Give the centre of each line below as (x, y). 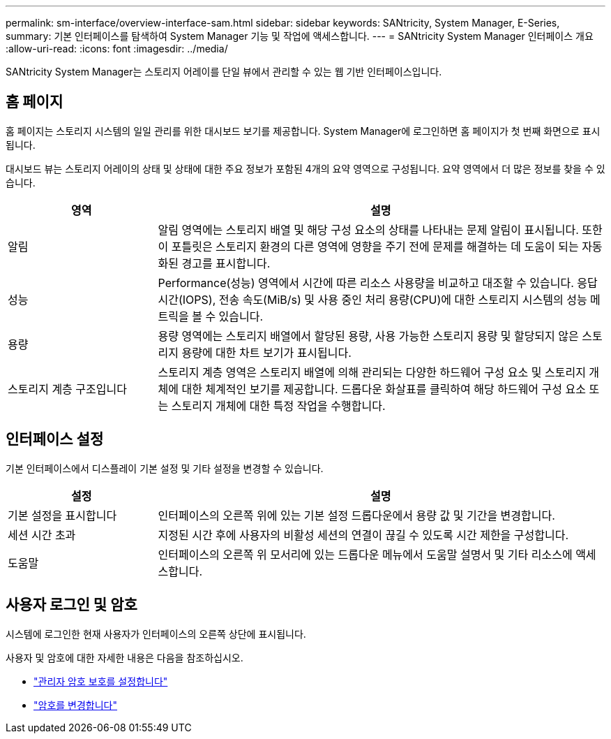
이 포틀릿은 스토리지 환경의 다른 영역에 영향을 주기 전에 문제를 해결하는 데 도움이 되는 (368, 246)
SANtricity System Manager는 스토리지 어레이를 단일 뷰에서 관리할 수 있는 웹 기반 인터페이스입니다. (224, 72)
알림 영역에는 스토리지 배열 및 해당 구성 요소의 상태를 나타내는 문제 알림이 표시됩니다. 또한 (380, 229)
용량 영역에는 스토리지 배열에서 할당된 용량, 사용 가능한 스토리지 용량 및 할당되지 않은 (368, 336)
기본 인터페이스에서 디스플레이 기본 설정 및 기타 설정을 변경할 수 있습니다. (165, 468)
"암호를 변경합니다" (76, 705)
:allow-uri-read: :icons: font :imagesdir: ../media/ (117, 49)
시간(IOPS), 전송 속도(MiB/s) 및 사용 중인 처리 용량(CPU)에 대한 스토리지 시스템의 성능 (372, 299)
